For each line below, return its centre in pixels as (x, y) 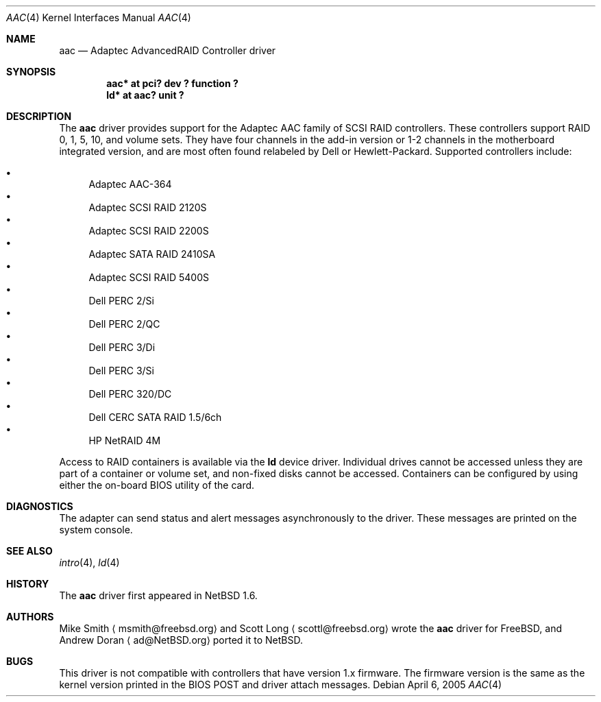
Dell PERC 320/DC (130, 394)
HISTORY (28, 584)
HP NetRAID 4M (125, 440)
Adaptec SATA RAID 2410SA (152, 254)
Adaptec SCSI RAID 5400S (149, 277)
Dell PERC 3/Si (121, 371)
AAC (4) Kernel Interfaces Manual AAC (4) (99, 17)
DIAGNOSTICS (40, 506)
